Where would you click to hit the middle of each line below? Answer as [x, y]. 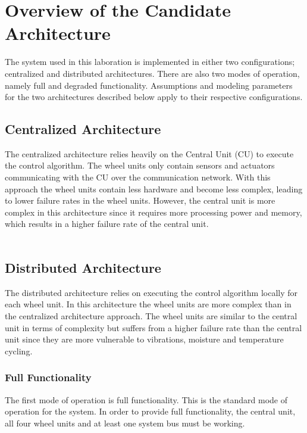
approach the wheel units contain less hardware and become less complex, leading [154, 189]
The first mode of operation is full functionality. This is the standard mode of [146, 399]
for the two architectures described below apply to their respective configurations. [154, 97]
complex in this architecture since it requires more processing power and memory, [153, 212]
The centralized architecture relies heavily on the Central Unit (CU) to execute [149, 153]
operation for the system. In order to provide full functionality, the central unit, [150, 411]
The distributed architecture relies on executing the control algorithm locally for [151, 292]
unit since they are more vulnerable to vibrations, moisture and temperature [144, 339]
